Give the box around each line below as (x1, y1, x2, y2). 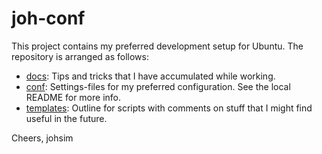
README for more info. (25, 91, 122, 103)
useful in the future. (25, 112, 108, 124)
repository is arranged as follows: (11, 50, 149, 62)
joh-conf (11, 7, 86, 30)
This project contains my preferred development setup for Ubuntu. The (11, 40, 304, 52)
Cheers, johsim (11, 132, 74, 144)
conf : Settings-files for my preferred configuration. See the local (25, 80, 291, 92)
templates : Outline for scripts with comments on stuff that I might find (25, 102, 313, 114)
